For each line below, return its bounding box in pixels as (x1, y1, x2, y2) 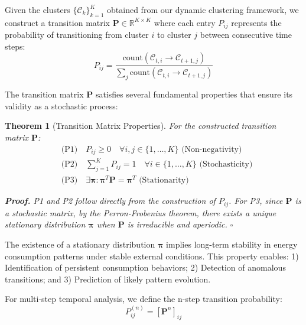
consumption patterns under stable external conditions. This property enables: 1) (5, 249, 299, 262)
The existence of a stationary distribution (5, 238, 155, 251)
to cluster (157, 28, 191, 41)
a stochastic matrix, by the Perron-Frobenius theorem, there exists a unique (5, 206, 276, 219)
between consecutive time (200, 28, 292, 41)
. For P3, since (229, 194, 283, 207)
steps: (5, 40, 25, 52)
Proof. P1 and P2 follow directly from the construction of (5, 194, 216, 207)
